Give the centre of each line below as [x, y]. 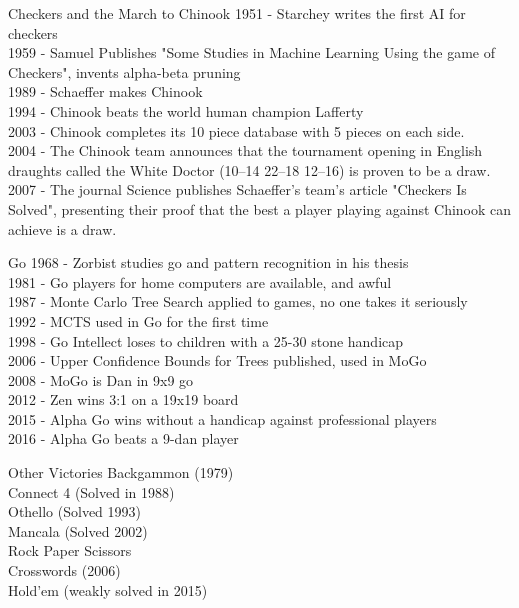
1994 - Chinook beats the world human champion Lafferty [186, 110]
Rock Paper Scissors [70, 550]
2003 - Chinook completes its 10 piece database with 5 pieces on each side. [236, 130]
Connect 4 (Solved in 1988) [91, 491]
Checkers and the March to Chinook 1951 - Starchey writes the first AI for [237, 13]
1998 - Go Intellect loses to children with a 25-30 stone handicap [206, 340]
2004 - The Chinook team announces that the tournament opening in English [245, 150]
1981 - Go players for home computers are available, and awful [200, 281]
